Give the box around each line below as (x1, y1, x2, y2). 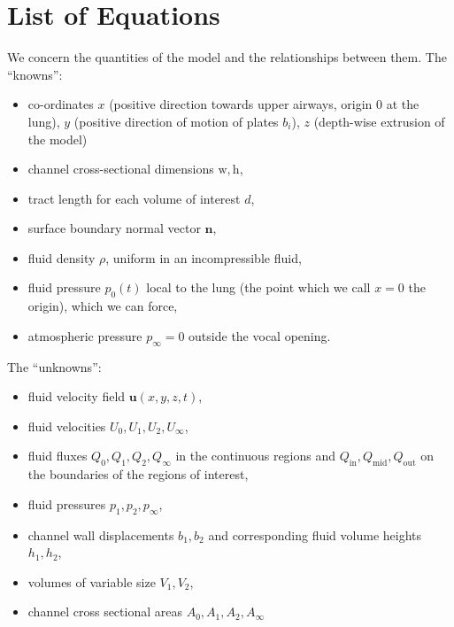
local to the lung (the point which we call (146, 278, 371, 297)
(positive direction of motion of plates (73, 112, 279, 130)
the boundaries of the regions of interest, (27, 465, 249, 484)
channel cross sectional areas (27, 602, 182, 621)
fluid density (27, 248, 96, 267)
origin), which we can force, (27, 297, 178, 315)
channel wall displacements (27, 525, 174, 544)
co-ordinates (27, 95, 94, 113)
